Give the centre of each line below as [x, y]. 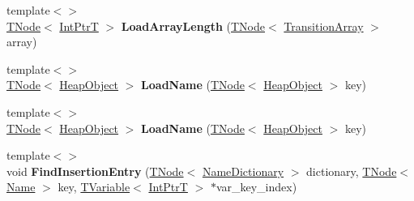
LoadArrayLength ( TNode [193, 26]
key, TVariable [94, 187]
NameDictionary [243, 171]
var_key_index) [256, 187]
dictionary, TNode [352, 171]
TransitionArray [324, 26]
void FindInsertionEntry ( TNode [95, 171]
